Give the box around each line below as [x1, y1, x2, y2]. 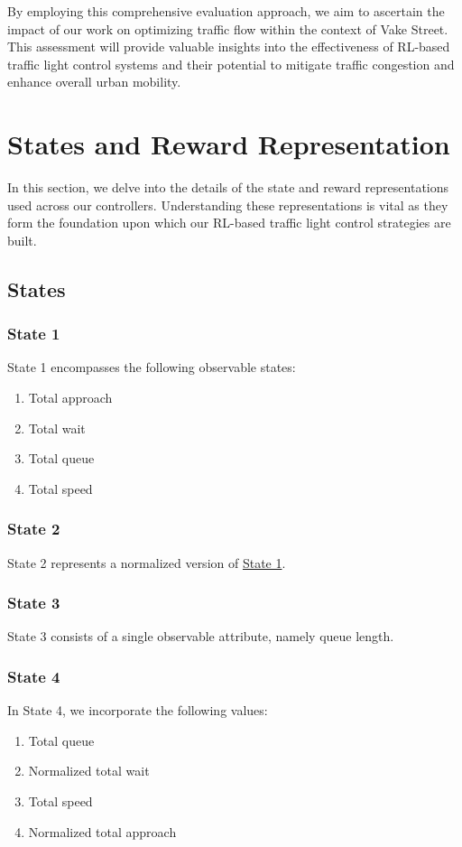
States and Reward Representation [7, 126, 450, 163]
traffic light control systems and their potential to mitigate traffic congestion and [7, 54, 455, 73]
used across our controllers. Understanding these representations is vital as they [7, 195, 448, 214]
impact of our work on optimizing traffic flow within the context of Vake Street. [7, 19, 448, 38]
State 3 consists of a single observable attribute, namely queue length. [7, 627, 394, 646]
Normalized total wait [28, 761, 150, 780]
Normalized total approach [28, 822, 177, 841]
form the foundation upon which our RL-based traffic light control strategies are [7, 213, 451, 232]
